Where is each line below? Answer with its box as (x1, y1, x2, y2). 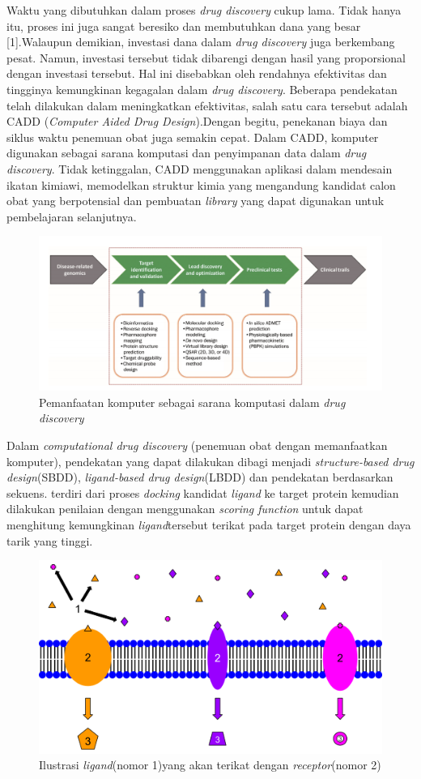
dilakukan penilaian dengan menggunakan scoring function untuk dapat (6, 500, 364, 517)
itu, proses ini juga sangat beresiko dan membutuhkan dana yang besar (6, 17, 361, 34)
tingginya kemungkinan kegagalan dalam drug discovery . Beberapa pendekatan (6, 80, 398, 97)
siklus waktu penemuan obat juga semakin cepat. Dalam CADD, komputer (6, 128, 379, 145)
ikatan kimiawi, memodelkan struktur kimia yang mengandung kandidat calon (6, 176, 396, 193)
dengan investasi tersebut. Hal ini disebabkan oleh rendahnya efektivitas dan (6, 65, 387, 82)
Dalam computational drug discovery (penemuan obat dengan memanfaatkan (6, 436, 388, 453)
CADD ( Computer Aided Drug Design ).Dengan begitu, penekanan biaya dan (6, 113, 388, 130)
